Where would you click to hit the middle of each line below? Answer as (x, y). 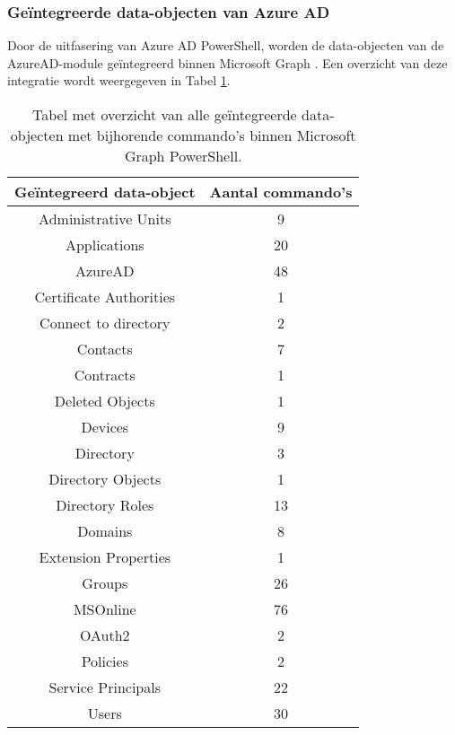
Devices (105, 427)
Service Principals (105, 687)
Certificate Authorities (105, 297)
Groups (105, 583)
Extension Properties (105, 557)
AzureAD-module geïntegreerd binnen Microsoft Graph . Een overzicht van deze (227, 62)
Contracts (105, 375)
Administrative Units (105, 219)
